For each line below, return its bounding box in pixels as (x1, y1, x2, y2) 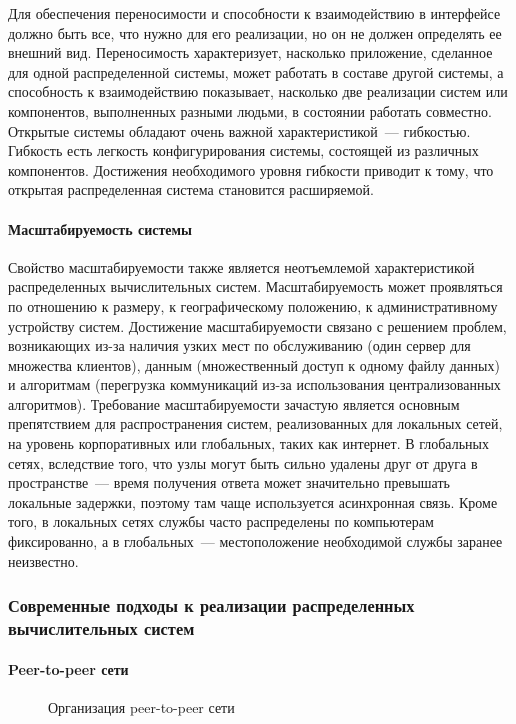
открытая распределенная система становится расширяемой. (8, 179, 374, 200)
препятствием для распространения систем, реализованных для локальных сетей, (8, 413, 503, 434)
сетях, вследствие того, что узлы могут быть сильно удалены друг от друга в (8, 452, 478, 473)
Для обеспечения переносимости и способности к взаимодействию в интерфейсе (8, 3, 501, 23)
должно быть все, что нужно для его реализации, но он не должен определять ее (8, 22, 502, 43)
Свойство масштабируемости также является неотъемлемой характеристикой (8, 256, 475, 277)
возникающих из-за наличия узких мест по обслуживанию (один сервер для (8, 335, 471, 356)
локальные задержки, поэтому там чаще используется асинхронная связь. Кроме (8, 491, 498, 512)
